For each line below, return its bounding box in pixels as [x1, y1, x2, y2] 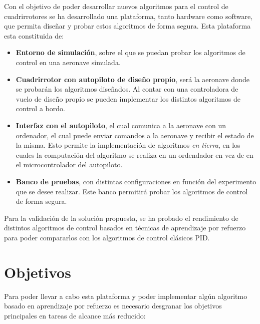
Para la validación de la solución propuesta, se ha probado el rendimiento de [4, 212, 238, 223]
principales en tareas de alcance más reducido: [4, 310, 146, 320]
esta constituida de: [4, 30, 64, 41]
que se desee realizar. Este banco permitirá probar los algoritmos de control [16, 186, 248, 196]
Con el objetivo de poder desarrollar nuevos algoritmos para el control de [4, 1, 228, 11]
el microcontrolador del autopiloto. [16, 159, 123, 170]
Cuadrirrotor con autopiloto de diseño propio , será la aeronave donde [16, 74, 249, 84]
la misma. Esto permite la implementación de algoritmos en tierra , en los [16, 140, 240, 150]
